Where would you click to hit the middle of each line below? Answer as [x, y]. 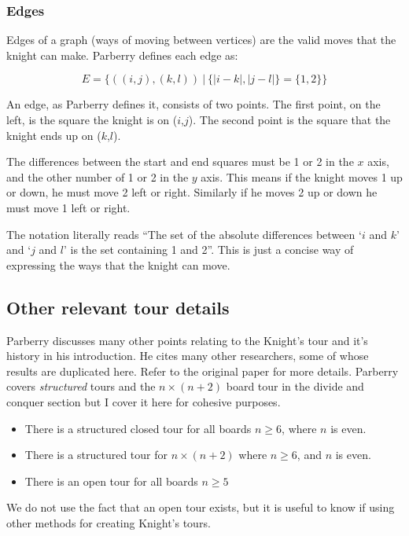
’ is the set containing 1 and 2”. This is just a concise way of [209, 250]
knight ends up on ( [54, 135]
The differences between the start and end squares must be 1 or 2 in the [180, 162]
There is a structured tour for [96, 455]
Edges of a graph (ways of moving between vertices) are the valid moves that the [201, 40]
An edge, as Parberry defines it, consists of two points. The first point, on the [193, 104]
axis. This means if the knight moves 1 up [302, 176]
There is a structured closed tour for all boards [138, 428]
